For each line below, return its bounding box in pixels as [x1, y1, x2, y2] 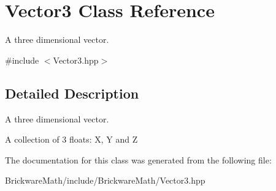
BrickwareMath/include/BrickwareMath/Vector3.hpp [5, 174, 205, 187]
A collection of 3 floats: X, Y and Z [5, 133, 138, 146]
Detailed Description [5, 83, 139, 102]
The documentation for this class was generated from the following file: [5, 153, 272, 166]
